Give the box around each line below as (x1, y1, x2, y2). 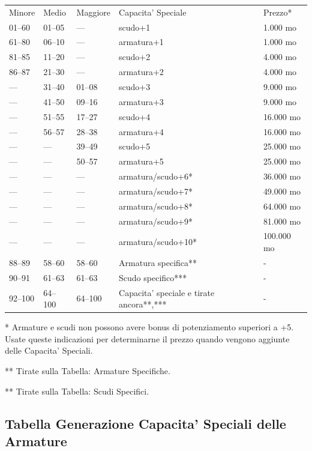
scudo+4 (119, 110, 151, 123)
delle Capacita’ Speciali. (5, 344, 93, 357)
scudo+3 (119, 80, 151, 92)
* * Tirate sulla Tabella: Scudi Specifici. (5, 384, 149, 397)
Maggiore (76, 5, 111, 18)
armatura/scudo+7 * (119, 184, 193, 197)
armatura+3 (119, 95, 164, 107)
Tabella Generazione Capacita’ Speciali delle (5, 414, 286, 432)
